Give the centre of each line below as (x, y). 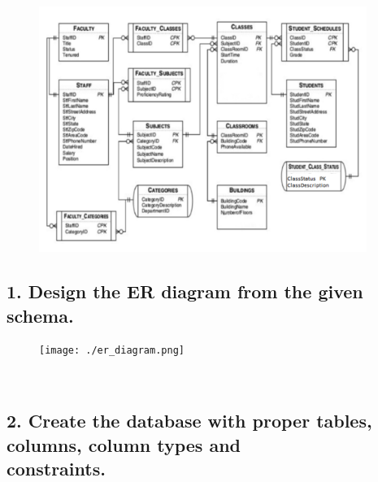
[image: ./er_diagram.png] (112, 351)
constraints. (56, 468)
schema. (40, 315)
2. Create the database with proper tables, (189, 421)
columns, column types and (124, 444)
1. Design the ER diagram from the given (185, 291)
